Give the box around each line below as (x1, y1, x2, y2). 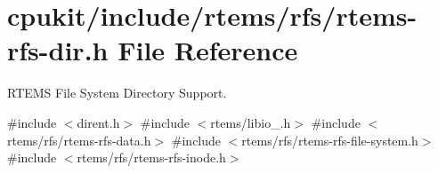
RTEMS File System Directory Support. (7, 83, 227, 102)
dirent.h (77, 113, 120, 131)
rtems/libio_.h (210, 113, 291, 131)
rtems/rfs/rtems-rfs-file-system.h (241, 130, 418, 149)
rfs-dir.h (7, 32, 109, 68)
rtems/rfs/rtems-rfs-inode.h (77, 148, 226, 167)
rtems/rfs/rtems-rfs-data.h (7, 130, 151, 149)
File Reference (118, 32, 298, 68)
